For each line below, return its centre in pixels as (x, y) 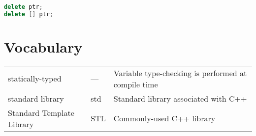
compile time (136, 84)
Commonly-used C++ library (164, 118)
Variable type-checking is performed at (180, 73)
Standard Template (41, 112)
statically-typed (35, 79)
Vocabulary (43, 46)
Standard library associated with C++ (180, 98)
